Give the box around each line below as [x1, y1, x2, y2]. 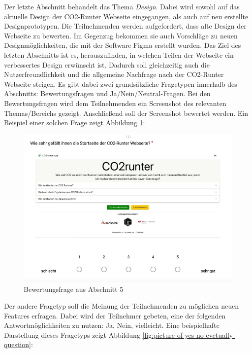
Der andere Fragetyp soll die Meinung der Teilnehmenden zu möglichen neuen [4, 300, 239, 311]
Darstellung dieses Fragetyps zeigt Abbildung [4, 329, 140, 340]
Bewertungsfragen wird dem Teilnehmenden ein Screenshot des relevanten [4, 98, 226, 108]
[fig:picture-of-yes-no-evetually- [142, 329, 235, 340]
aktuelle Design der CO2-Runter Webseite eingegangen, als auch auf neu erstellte [4, 11, 249, 21]
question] [4, 339, 31, 350]
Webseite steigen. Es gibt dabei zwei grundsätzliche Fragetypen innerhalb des [4, 78, 237, 89]
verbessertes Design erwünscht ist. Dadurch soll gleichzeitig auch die [4, 59, 210, 70]
